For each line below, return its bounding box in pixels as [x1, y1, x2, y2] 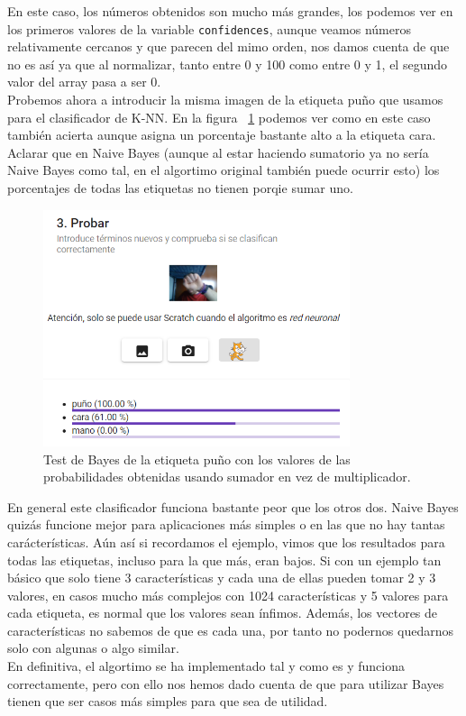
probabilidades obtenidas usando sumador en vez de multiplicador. [43, 467, 411, 486]
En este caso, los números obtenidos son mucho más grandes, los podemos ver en [7, 2, 453, 20]
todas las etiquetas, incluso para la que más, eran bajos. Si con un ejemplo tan [7, 550, 442, 569]
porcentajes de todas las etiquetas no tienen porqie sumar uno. [7, 179, 353, 197]
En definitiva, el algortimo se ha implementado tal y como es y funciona [7, 656, 405, 675]
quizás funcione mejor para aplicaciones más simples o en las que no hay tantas [7, 515, 445, 534]
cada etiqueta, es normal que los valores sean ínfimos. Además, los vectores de [7, 603, 438, 622]
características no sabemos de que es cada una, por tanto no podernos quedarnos [7, 620, 453, 639]
